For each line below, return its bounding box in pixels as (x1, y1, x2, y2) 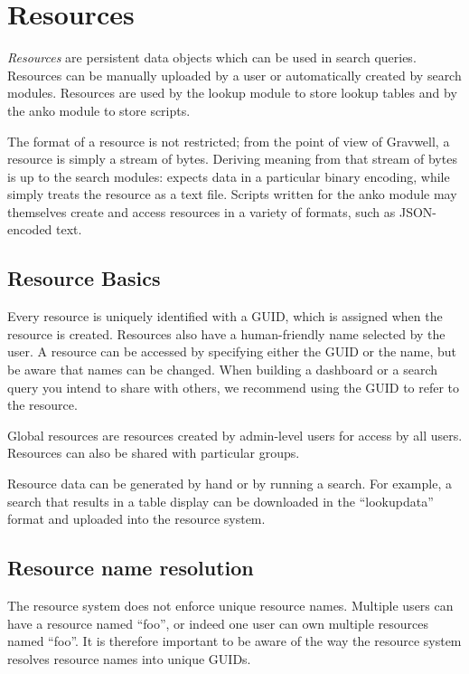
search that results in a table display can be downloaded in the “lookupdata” (7, 491, 434, 510)
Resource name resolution (7, 554, 254, 582)
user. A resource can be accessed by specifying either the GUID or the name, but (7, 342, 457, 361)
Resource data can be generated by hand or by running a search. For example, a (7, 474, 452, 493)
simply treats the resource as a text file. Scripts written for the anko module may (7, 185, 457, 204)
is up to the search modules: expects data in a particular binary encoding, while (7, 166, 450, 185)
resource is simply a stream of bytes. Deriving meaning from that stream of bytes (7, 149, 457, 168)
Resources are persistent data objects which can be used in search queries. (7, 48, 417, 67)
